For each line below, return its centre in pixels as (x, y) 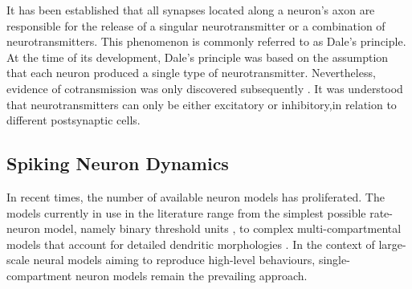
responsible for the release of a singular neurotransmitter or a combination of (196, 25)
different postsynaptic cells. (73, 120)
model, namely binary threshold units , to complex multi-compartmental (222, 228)
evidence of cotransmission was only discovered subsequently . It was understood (205, 88)
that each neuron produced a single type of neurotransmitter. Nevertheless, (191, 73)
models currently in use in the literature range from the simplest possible (186, 212)
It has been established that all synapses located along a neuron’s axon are (191, 10)
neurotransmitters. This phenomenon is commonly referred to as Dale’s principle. (206, 41)
